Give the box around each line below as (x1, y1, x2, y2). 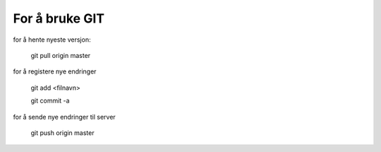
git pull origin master (30, 51, 91, 59)
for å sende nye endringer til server (13, 112, 116, 121)
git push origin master (30, 128, 95, 137)
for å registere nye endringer (13, 67, 97, 76)
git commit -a (30, 96, 70, 105)
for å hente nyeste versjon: (13, 35, 91, 44)
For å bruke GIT (13, 11, 105, 26)
